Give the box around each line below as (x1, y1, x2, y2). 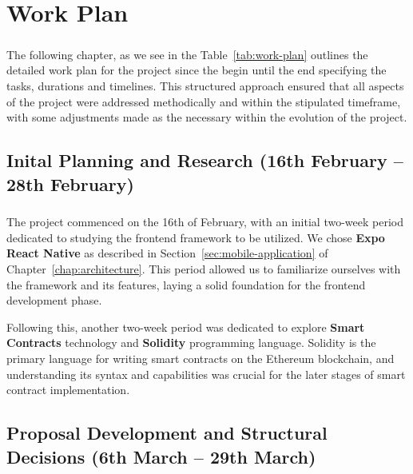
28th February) (6, 171, 134, 196)
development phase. (6, 292, 102, 309)
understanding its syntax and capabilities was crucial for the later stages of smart (6, 365, 406, 382)
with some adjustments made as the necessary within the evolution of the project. (6, 109, 407, 125)
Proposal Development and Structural (6, 420, 328, 445)
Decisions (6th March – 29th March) (6, 444, 316, 468)
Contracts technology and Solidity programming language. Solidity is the (6, 334, 376, 351)
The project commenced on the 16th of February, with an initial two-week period (6, 213, 403, 230)
